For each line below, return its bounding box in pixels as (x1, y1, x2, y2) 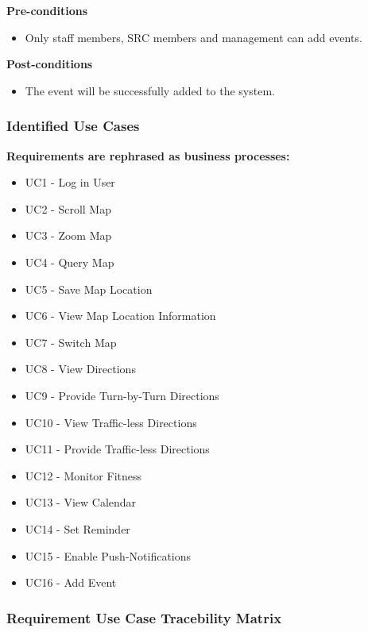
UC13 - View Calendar (25, 494, 137, 511)
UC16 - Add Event (25, 574, 117, 591)
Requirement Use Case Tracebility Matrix (6, 607, 282, 627)
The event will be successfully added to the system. (25, 82, 275, 98)
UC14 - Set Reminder (25, 520, 130, 537)
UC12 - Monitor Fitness (25, 467, 142, 484)
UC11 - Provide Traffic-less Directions (25, 441, 210, 457)
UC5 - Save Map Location (25, 280, 153, 297)
